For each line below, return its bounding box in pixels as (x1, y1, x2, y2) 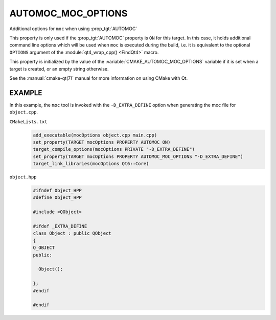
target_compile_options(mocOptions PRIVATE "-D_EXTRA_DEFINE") (33, 146, 195, 152)
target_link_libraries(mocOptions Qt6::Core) (33, 161, 149, 167)
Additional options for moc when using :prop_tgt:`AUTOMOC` (9, 26, 137, 32)
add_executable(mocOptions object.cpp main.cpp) (33, 132, 157, 138)
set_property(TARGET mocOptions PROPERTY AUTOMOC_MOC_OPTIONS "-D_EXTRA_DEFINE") (33, 153, 244, 159)
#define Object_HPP (33, 195, 82, 200)
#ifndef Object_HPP (33, 188, 82, 194)
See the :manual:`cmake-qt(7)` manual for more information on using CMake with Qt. (9, 75, 188, 81)
